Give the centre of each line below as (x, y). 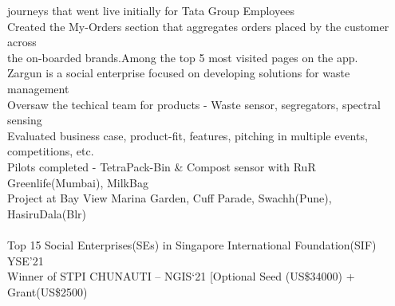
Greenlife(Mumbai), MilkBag (78, 182)
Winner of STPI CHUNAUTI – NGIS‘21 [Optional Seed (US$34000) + (181, 276)
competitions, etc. (51, 151)
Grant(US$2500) (47, 291)
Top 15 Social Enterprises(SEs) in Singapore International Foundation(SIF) (192, 244)
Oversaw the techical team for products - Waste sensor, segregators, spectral (194, 104)
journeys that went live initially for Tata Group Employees (151, 10)
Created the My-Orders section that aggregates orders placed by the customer (198, 26)
